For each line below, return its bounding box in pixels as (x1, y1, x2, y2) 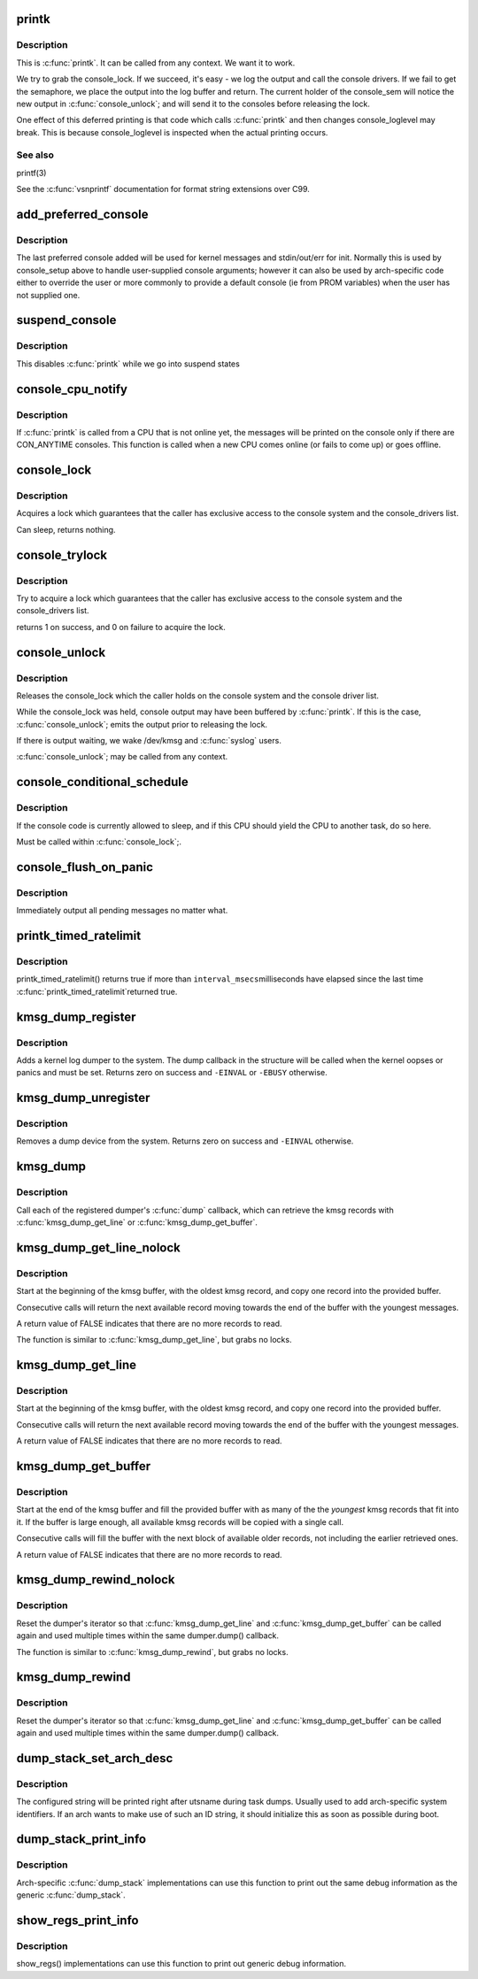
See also (16, 149, 55, 161)
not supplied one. (16, 289, 81, 300)
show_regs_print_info (16, 1913, 139, 1928)
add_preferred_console (16, 207, 149, 222)
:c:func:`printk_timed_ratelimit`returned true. (16, 986, 178, 997)
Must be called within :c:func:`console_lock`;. (16, 836, 181, 847)
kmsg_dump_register (16, 1009, 136, 1024)
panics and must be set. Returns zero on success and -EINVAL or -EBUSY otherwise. (16, 1067, 328, 1078)
